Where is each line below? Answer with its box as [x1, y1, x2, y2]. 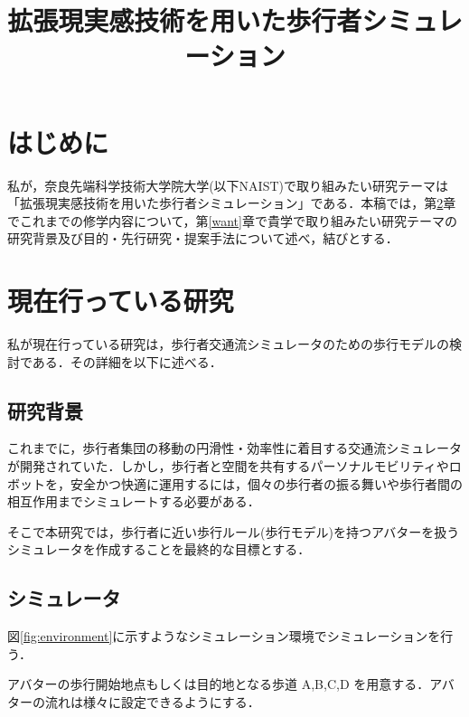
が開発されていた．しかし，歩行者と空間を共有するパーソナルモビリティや [7, 456, 449, 475]
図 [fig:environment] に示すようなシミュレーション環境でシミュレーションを [7, 627, 441, 646]
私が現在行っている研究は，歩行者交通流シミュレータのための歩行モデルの [7, 335, 450, 353]
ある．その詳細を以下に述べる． [32, 352, 222, 371]
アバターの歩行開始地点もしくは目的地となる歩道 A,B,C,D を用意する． [7, 675, 430, 693]
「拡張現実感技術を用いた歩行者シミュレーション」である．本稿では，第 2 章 [7, 193, 456, 212]
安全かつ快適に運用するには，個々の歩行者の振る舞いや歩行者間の [70, 474, 463, 493]
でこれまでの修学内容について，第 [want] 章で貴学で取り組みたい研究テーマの [7, 211, 457, 230]
